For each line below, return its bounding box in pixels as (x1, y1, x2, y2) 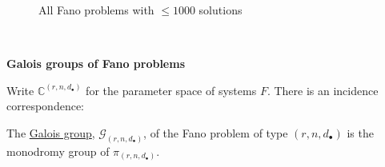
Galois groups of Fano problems (6, 55, 186, 72)
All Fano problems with (38, 2, 154, 18)
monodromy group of (6, 142, 110, 159)
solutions (199, 2, 243, 18)
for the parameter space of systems (86, 82, 257, 98)
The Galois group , (6, 124, 95, 141)
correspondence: (6, 97, 84, 114)
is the (347, 124, 374, 141)
